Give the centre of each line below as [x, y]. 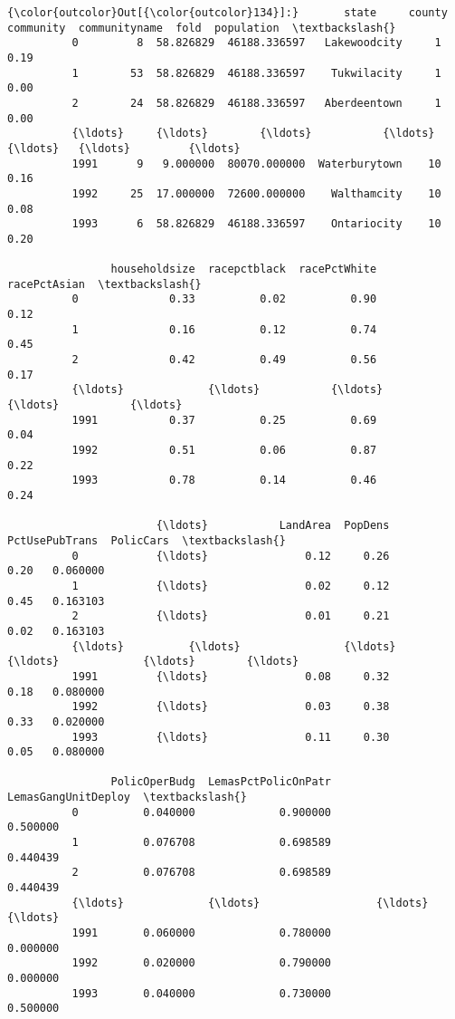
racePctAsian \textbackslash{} [104, 284]
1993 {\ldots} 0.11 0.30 [231, 737]
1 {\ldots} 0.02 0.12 [231, 586]
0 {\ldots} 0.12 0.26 [231, 556]
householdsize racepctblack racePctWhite [244, 269]
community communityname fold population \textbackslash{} [202, 28]
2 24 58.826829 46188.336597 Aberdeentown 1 [256, 103]
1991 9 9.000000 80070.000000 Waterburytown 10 [256, 163]
